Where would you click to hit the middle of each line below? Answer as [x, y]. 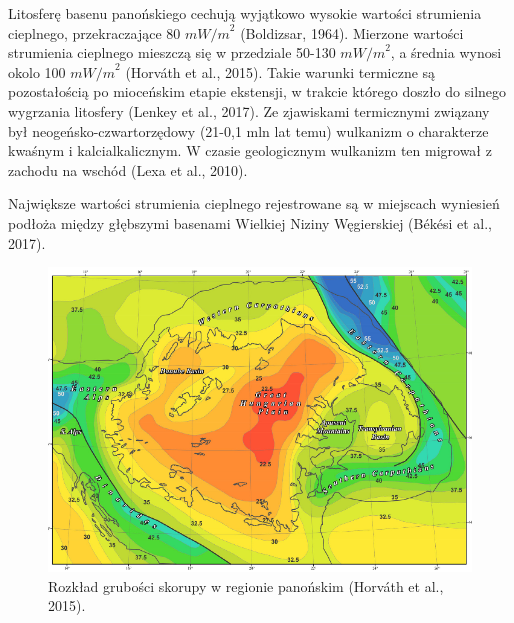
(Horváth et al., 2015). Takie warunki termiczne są [280, 71]
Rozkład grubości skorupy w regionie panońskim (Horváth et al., [246, 585]
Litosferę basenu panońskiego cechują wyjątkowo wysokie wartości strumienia [245, 13]
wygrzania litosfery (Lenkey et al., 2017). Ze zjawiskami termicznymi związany [249, 110]
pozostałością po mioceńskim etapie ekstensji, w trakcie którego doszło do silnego [257, 91]
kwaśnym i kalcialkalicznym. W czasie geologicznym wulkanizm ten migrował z [250, 150]
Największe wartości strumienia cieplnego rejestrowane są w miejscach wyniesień [254, 203]
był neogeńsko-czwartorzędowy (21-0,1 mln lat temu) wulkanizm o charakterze [248, 130]
